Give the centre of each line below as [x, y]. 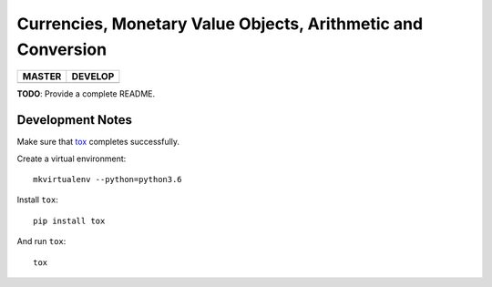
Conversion [62, 49]
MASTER [42, 77]
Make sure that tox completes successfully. [98, 142]
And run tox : [41, 241]
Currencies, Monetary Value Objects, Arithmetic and [220, 24]
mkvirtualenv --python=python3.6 [108, 179]
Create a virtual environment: [72, 159]
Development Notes [74, 120]
